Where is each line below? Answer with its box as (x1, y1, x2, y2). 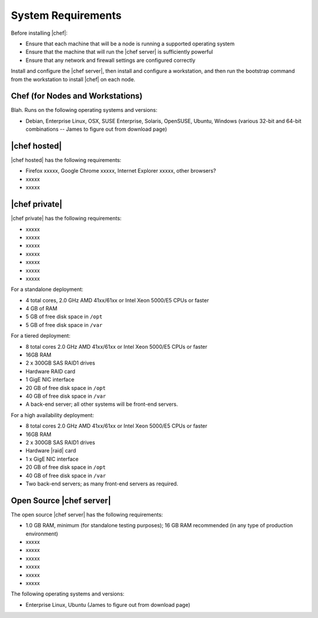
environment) (25, 530, 58, 537)
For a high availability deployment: (11, 411, 94, 418)
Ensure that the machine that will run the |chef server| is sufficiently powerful (25, 48, 213, 55)
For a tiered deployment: (11, 332, 71, 339)
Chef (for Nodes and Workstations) (11, 91, 143, 101)
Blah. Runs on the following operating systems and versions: (11, 107, 158, 114)
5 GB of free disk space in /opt (25, 313, 103, 320)
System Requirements (11, 9, 122, 22)
